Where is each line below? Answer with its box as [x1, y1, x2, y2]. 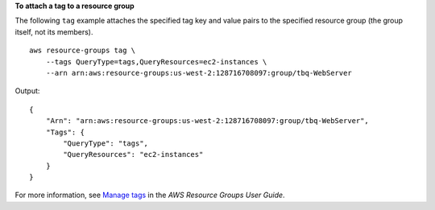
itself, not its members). [14, 27, 93, 36]
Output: [14, 86, 40, 96]
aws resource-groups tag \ [29, 46, 136, 56]
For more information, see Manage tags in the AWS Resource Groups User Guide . [14, 190, 285, 200]
